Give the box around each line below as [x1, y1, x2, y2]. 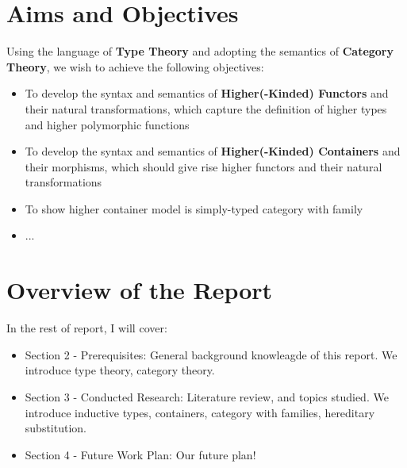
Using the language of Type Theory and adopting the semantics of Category [6, 43, 394, 59]
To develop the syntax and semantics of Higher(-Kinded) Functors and [25, 85, 389, 102]
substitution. [25, 420, 86, 436]
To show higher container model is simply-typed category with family [25, 200, 363, 217]
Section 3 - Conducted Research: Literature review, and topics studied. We [25, 388, 389, 405]
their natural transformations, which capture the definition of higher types [25, 100, 387, 117]
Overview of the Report [6, 274, 273, 306]
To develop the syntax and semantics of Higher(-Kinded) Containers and [25, 143, 401, 159]
